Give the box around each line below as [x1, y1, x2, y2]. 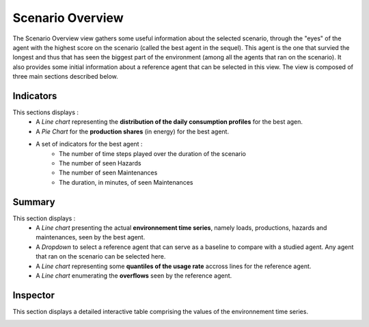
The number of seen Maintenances [59, 168, 158, 177]
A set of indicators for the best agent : [36, 140, 143, 148]
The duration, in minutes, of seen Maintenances [59, 178, 193, 186]
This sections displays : [12, 108, 79, 116]
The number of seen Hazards [59, 159, 141, 167]
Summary [12, 196, 55, 208]
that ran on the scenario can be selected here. [36, 252, 166, 261]
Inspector [12, 289, 55, 301]
